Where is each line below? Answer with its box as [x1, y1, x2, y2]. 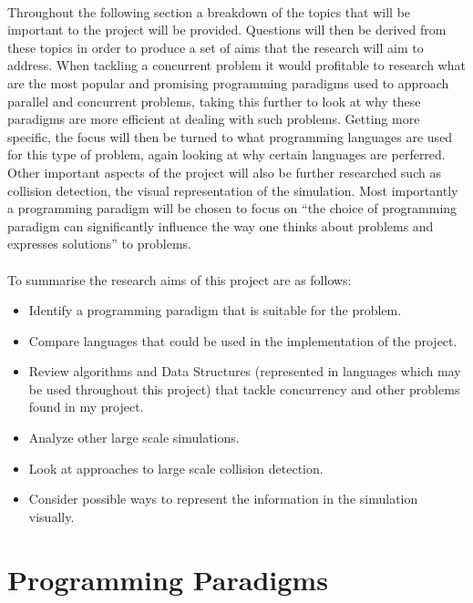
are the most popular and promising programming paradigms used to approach [7, 73, 449, 92]
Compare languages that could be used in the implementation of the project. [28, 331, 458, 350]
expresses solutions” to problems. [7, 234, 191, 253]
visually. [28, 506, 75, 526]
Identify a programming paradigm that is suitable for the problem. [28, 301, 402, 320]
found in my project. [28, 397, 144, 416]
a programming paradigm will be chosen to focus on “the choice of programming [7, 199, 458, 218]
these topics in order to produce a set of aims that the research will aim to [7, 37, 424, 56]
